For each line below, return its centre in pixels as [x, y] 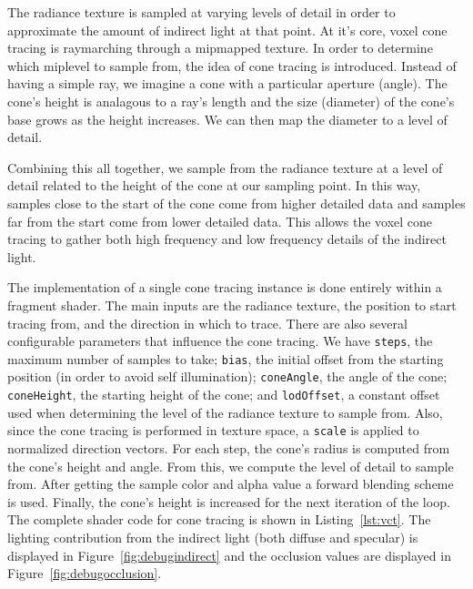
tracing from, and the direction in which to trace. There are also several [207, 323]
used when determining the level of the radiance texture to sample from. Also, [225, 412]
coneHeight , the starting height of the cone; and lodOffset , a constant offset [224, 395]
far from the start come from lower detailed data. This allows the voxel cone [220, 221]
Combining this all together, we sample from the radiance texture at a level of [225, 167]
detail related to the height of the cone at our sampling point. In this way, [214, 185]
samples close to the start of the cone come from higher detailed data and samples [236, 203]
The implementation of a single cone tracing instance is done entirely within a [225, 287]
